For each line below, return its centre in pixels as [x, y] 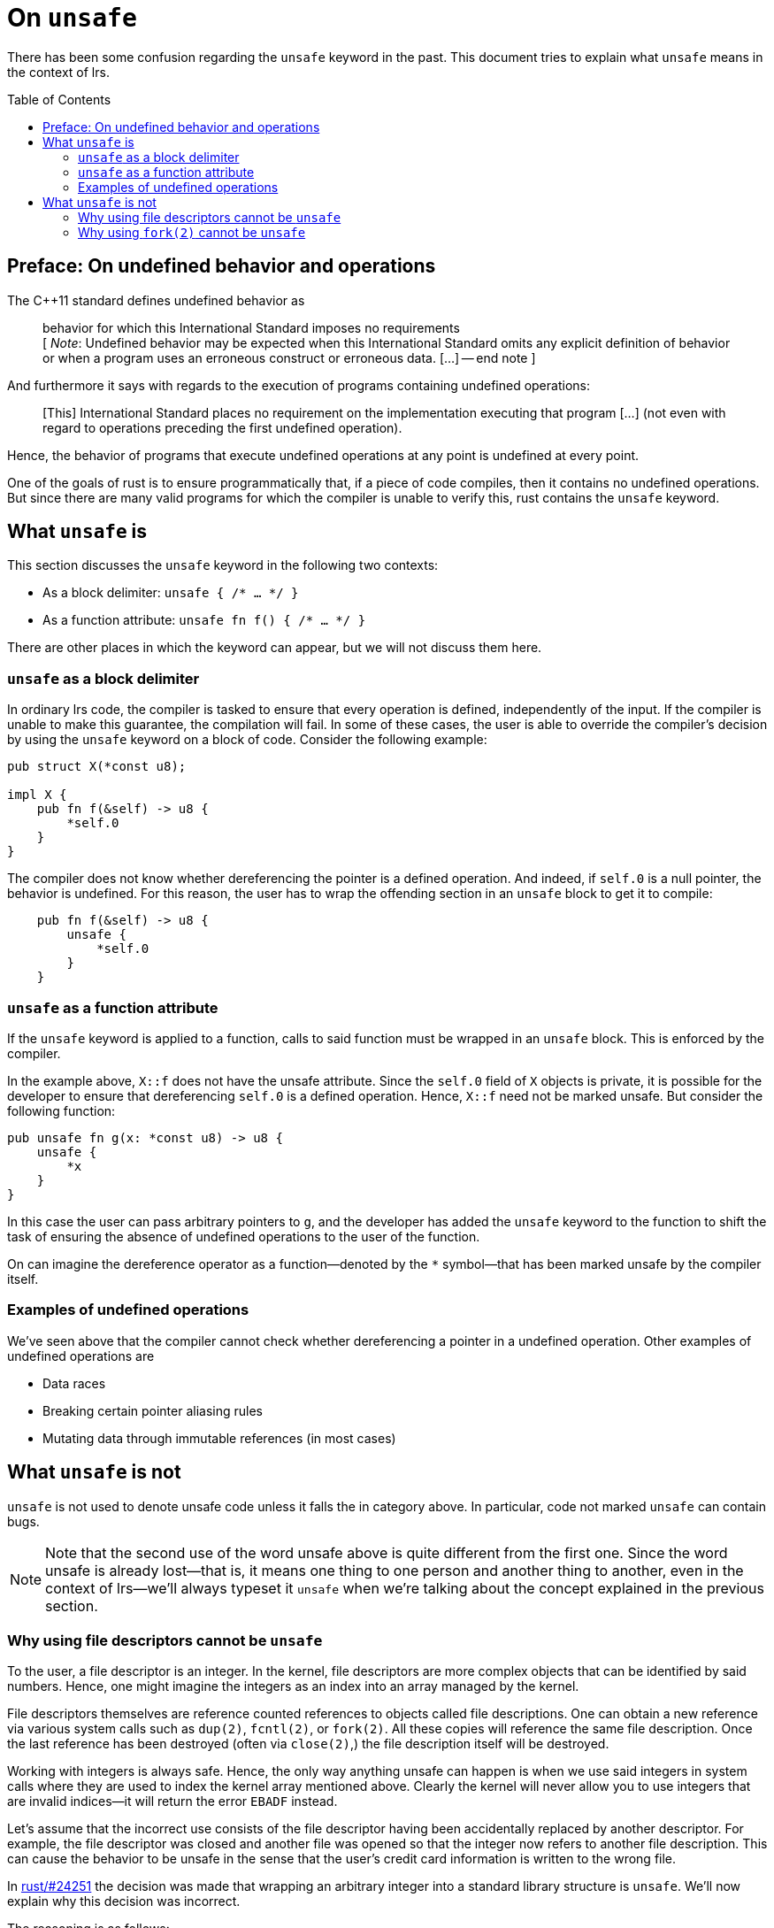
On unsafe [72, 18]
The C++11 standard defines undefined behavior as [156, 300]
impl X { [37, 795]
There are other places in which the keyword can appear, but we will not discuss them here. [275, 648]
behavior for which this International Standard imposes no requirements [251, 327]
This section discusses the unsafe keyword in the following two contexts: [223, 565]
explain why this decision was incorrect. [124, 1901]
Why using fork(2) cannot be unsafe [192, 232]
